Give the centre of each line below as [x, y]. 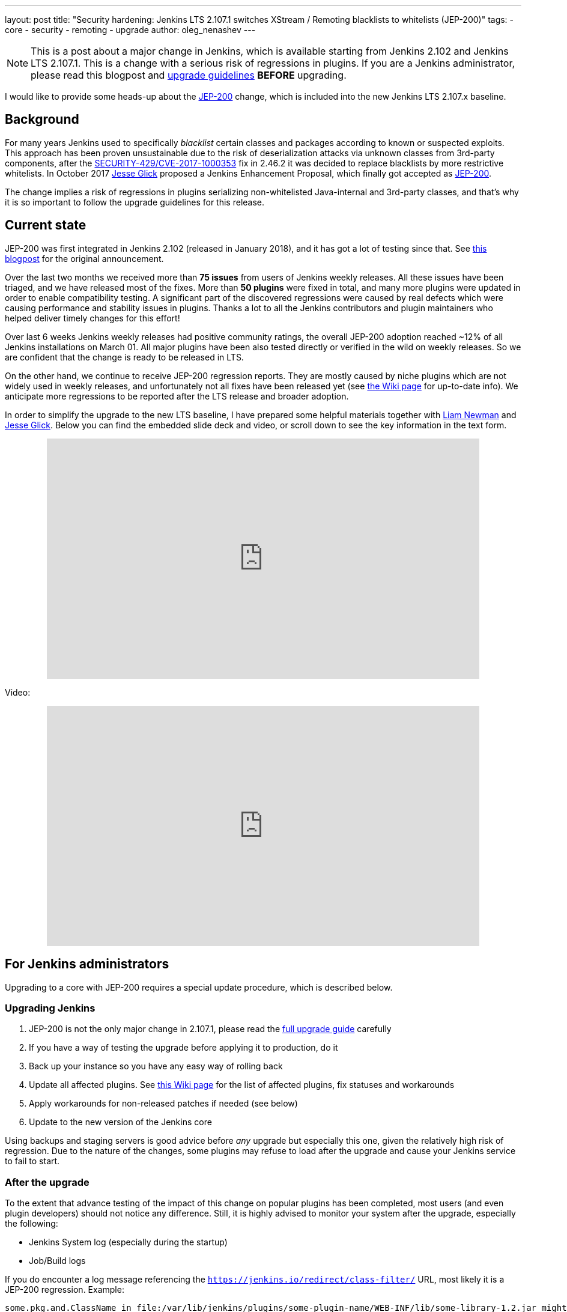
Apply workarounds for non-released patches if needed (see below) [163, 1104]
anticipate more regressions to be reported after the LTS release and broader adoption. [177, 396]
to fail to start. [32, 1161]
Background [42, 120]
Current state [46, 225]
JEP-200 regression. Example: [65, 1290]
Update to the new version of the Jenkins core [120, 1122]
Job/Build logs [57, 1261]
